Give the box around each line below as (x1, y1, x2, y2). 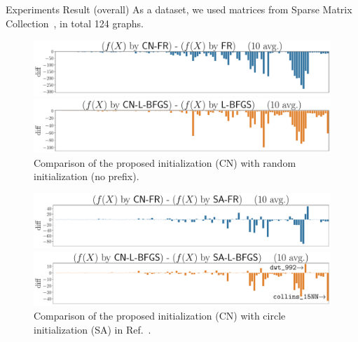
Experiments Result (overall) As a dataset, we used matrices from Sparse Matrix (6, 2, 352, 16)
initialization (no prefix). (34, 169, 139, 184)
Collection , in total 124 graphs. (6, 15, 144, 30)
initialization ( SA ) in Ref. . (34, 322, 151, 336)
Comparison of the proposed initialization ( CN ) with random (34, 155, 296, 170)
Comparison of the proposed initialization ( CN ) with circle (34, 308, 286, 322)
